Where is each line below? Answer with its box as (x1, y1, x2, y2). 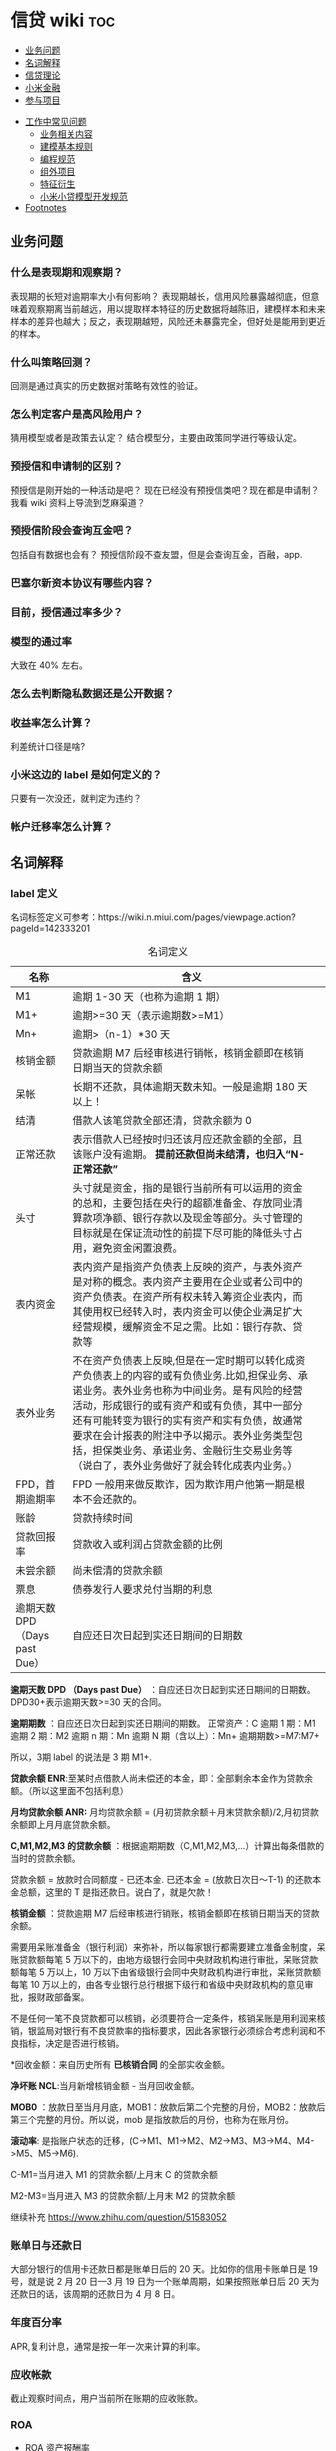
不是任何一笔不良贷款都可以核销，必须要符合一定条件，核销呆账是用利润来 (10, 2012, 317, 2025)
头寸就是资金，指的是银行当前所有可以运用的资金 (72, 1181, 303, 1195)
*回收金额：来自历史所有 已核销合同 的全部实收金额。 (10, 2059, 230, 2071)
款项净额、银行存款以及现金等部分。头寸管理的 (82, 1211, 303, 1225)
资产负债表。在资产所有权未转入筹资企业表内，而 (72, 1290, 303, 1304)
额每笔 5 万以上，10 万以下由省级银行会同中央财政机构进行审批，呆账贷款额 (10, 1966, 322, 1978)
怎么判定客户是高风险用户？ (10, 407, 144, 421)
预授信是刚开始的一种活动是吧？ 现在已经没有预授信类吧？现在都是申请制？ (10, 484, 320, 496)
